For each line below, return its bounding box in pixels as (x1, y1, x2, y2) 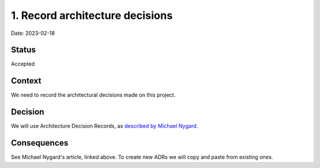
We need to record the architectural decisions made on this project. (11, 92, 176, 99)
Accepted (11, 60, 35, 67)
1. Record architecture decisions (11, 9, 173, 22)
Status (11, 45, 36, 55)
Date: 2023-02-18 (11, 30, 55, 37)
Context (11, 76, 41, 86)
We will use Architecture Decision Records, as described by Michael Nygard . (11, 122, 199, 130)
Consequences (11, 138, 69, 148)
